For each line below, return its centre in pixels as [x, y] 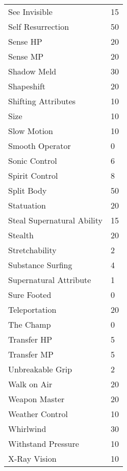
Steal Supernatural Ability [56, 220]
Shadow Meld [32, 71]
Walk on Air [30, 384]
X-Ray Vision [32, 458]
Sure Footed [30, 295]
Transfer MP [31, 354]
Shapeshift [27, 86]
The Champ [30, 324]
